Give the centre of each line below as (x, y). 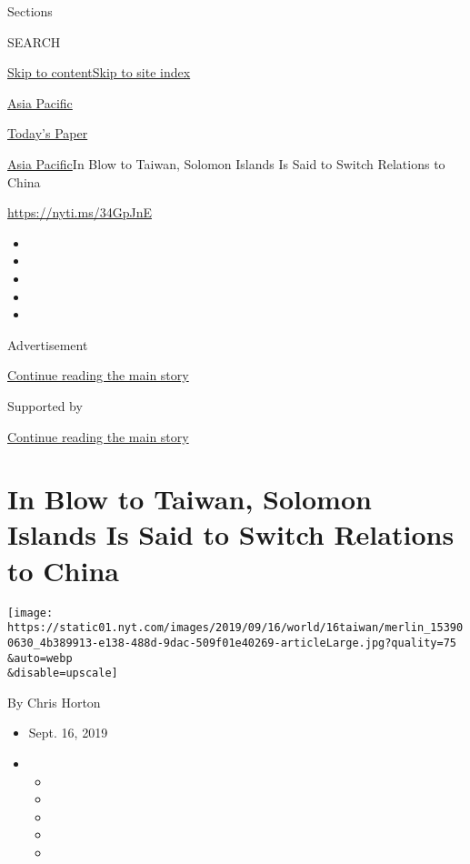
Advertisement (48, 344)
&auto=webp (40, 658)
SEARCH (34, 41)
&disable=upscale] (63, 673)
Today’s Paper (48, 133)
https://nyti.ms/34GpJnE (80, 212)
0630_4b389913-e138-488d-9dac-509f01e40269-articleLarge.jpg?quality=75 (232, 643)
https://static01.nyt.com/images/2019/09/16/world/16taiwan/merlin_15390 (235, 628)
